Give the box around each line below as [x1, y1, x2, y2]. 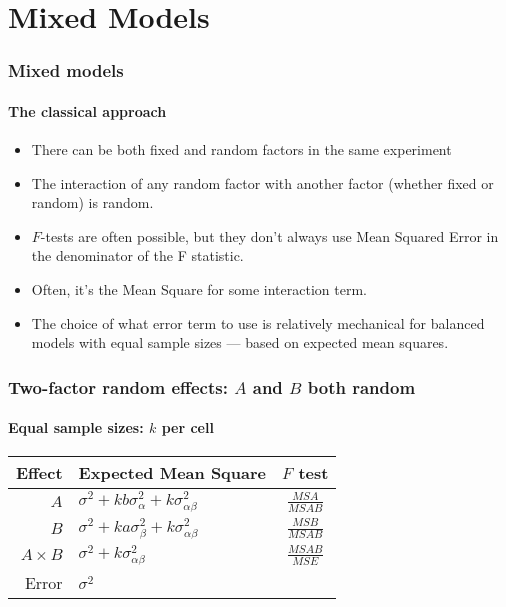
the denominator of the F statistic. [31, 245, 244, 266]
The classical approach [8, 100, 167, 121]
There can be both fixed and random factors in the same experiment [31, 139, 452, 160]
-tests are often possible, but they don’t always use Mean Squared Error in [40, 225, 499, 246]
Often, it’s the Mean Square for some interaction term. [31, 278, 367, 299]
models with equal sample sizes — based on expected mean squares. [31, 332, 449, 353]
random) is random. [31, 192, 154, 213]
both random [307, 374, 416, 399]
